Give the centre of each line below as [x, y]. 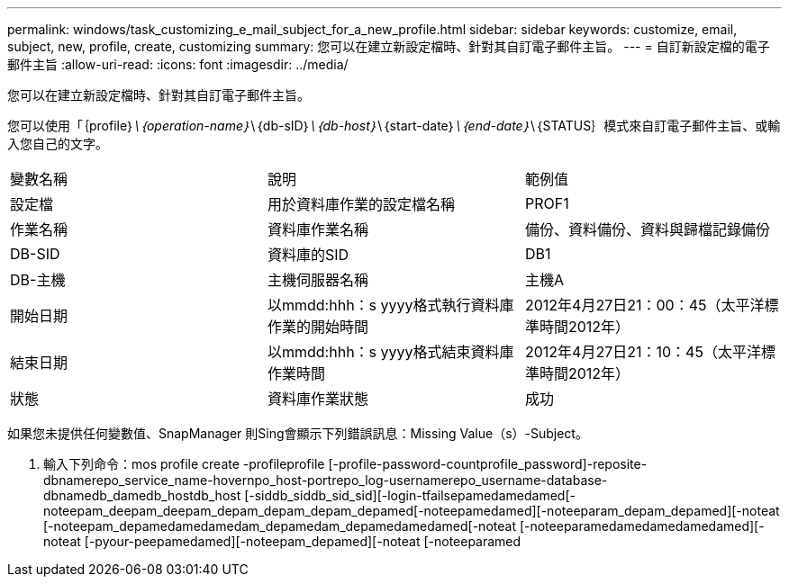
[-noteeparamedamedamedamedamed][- [642, 526]
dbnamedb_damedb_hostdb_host [142, 495]
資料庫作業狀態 [317, 399]
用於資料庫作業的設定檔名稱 [361, 204]
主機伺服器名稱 [317, 280]
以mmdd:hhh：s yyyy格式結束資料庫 [390, 352]
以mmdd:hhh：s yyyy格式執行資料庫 [390, 305]
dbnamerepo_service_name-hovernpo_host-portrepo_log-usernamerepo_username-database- [326, 480]
